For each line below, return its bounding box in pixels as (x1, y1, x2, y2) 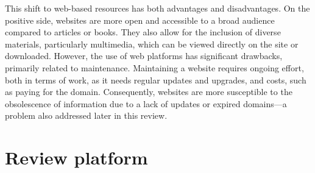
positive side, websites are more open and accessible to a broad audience (5, 13, 275, 26)
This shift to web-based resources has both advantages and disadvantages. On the (5, 2, 310, 14)
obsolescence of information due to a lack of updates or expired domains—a (5, 97, 287, 110)
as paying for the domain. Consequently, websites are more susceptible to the (5, 85, 292, 98)
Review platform (5, 145, 148, 170)
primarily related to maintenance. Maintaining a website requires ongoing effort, (5, 61, 304, 74)
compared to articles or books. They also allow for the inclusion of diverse (5, 26, 281, 38)
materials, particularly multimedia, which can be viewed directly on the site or (5, 37, 299, 50)
